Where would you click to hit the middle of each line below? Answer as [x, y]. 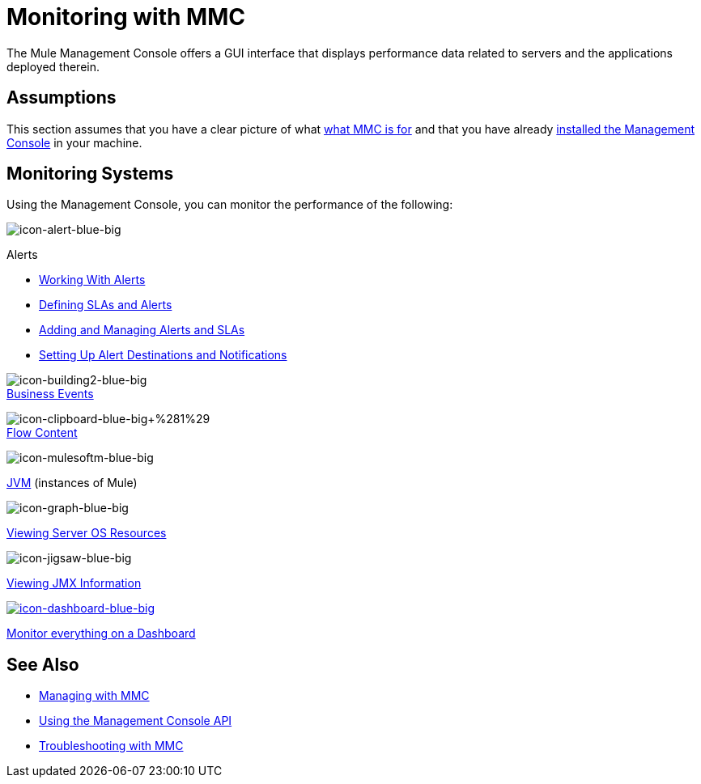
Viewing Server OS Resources [87, 533]
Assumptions [62, 98]
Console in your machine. [74, 142]
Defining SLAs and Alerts [106, 305]
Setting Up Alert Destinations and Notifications [163, 355]
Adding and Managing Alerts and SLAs [142, 330]
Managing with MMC [94, 696]
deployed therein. [53, 66]
